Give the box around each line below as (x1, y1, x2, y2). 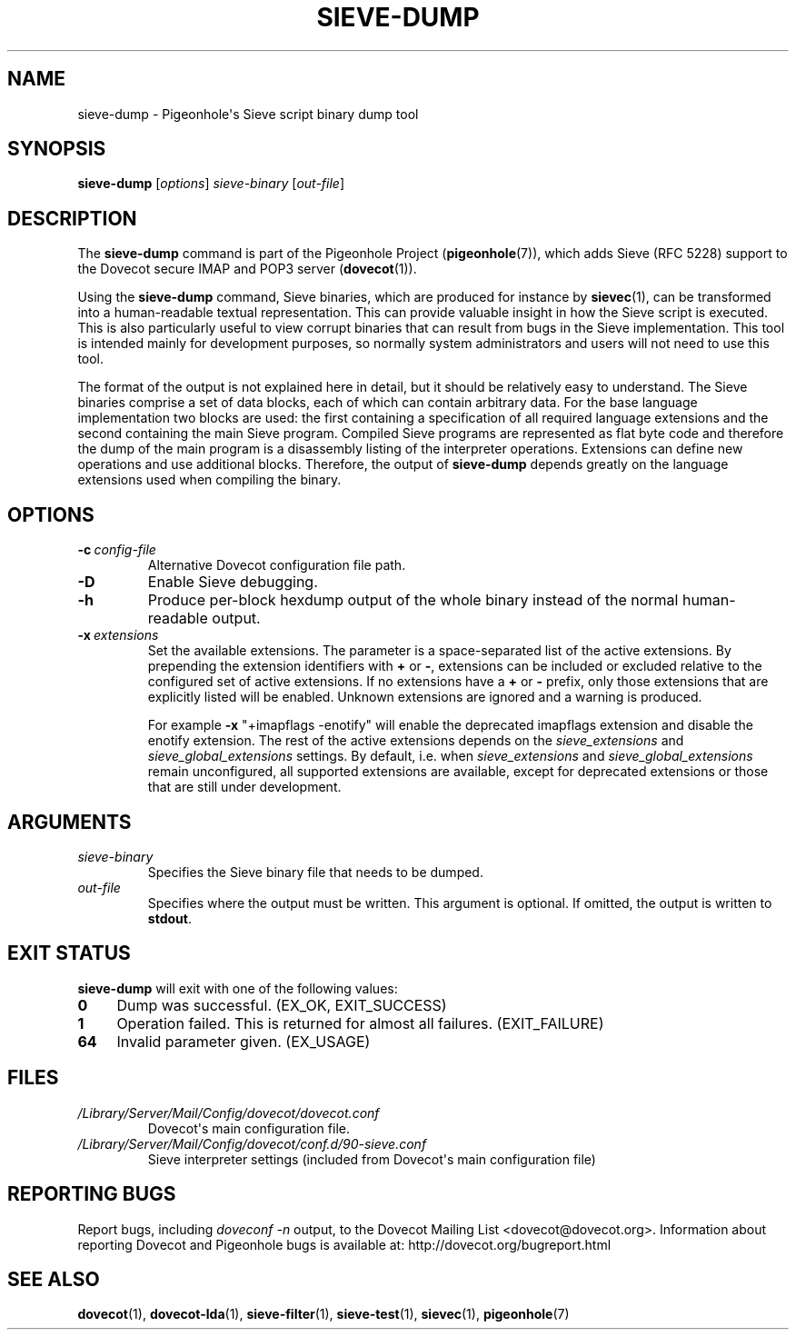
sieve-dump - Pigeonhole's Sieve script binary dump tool (77, 105, 419, 122)
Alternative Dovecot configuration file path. (147, 557, 406, 574)
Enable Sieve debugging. (147, 573, 318, 592)
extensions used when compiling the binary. (77, 472, 342, 488)
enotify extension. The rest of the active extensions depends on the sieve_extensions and (147, 733, 684, 749)
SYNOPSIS (7, 137, 106, 161)
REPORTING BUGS (7, 1182, 176, 1206)
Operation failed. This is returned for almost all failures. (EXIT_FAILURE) (116, 1013, 604, 1033)
